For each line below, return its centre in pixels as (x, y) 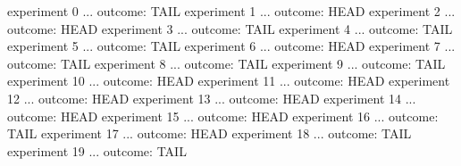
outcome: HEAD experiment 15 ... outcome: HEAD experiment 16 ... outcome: (223, 116)
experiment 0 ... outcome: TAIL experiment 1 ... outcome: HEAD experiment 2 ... (231, 11)
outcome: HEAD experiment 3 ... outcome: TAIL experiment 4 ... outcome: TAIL (230, 28)
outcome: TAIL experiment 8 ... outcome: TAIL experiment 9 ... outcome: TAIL (226, 63)
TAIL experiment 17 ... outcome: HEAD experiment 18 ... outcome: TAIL (210, 133)
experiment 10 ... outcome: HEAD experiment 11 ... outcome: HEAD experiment (229, 81)
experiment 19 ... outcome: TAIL (97, 150)
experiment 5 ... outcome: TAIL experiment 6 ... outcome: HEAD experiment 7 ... (231, 46)
